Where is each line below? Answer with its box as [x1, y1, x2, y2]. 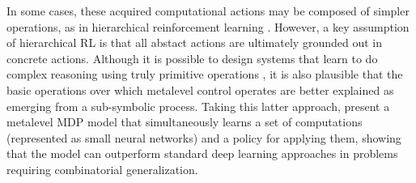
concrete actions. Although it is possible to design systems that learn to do [6, 49, 378, 66]
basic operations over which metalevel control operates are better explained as [6, 81, 394, 98]
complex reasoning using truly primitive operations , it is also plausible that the [6, 66, 403, 83]
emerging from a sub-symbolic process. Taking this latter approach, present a [6, 97, 390, 114]
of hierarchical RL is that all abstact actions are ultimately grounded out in [6, 34, 382, 51]
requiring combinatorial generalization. [6, 160, 198, 177]
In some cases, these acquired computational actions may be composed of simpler [6, 2, 410, 19]
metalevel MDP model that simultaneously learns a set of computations [6, 113, 363, 130]
